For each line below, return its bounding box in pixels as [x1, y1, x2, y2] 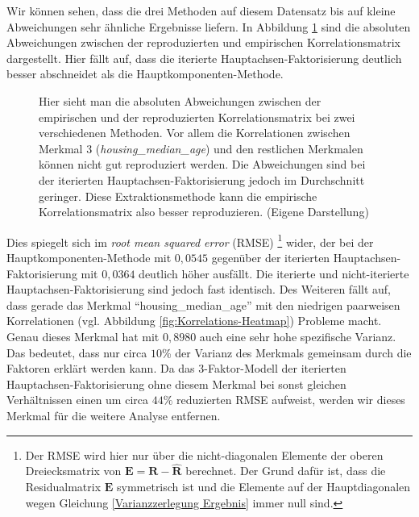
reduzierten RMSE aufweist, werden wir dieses [176, 391, 405, 408]
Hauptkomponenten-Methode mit [6, 248, 172, 265]
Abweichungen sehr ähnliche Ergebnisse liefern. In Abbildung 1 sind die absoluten [6, 18, 411, 35]
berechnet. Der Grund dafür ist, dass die [185, 462, 386, 479]
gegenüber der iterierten [211, 248, 330, 265]
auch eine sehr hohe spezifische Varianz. [199, 327, 396, 344]
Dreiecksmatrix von [25, 462, 122, 479]
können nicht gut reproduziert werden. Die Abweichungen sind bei [39, 156, 366, 173]
